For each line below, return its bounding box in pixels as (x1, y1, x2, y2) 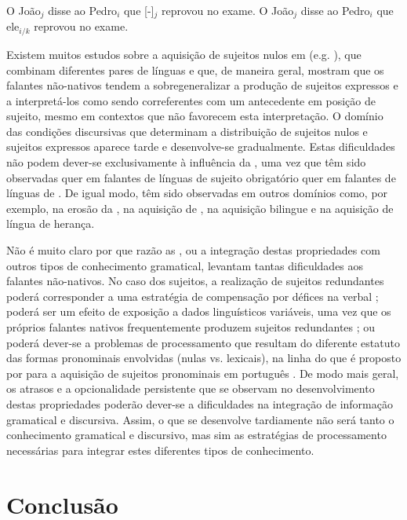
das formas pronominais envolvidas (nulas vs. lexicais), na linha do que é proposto (6, 350, 402, 366)
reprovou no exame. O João (161, 2, 294, 18)
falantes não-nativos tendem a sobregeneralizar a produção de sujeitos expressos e (6, 77, 398, 93)
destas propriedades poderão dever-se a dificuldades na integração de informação (6, 395, 393, 412)
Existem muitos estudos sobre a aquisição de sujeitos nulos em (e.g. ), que (6, 46, 362, 62)
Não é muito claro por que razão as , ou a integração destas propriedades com (6, 242, 380, 258)
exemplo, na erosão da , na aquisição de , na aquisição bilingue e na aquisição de (6, 200, 394, 216)
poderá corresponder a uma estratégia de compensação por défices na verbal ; (6, 287, 379, 304)
